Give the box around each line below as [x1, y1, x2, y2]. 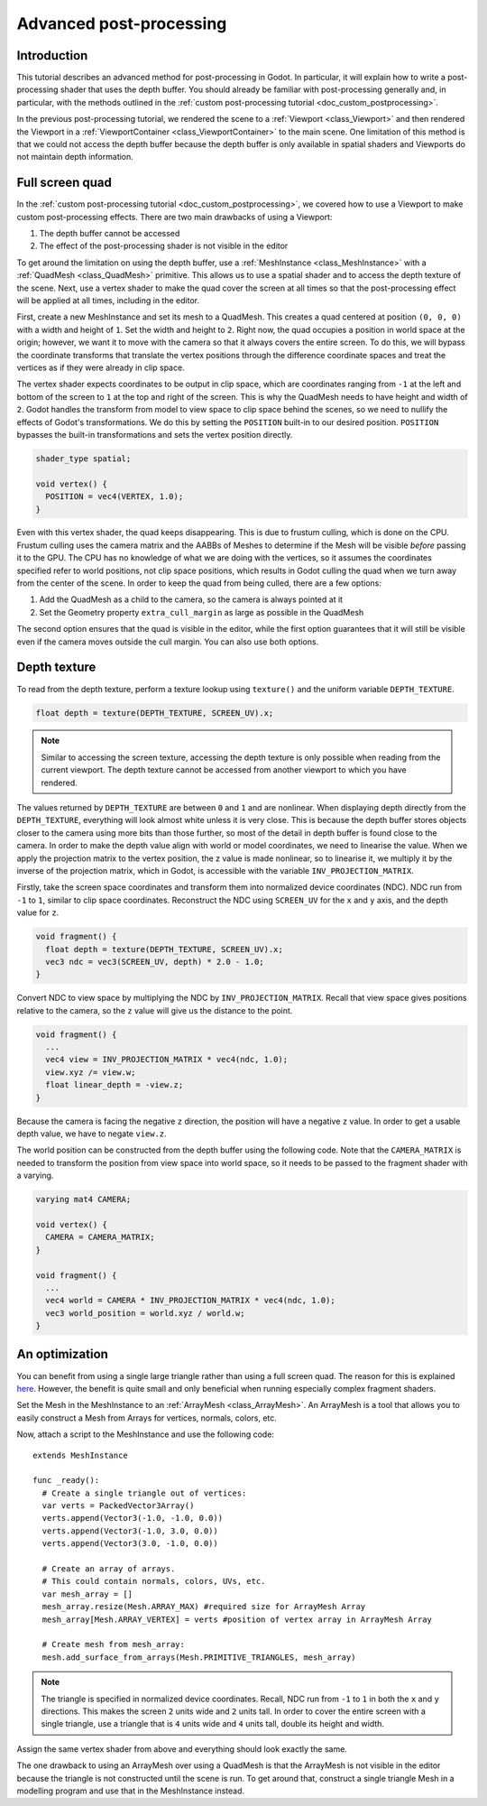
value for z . [16, 907, 60, 918]
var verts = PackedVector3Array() [41, 1501, 195, 1511]
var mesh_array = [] [41, 1588, 133, 1599]
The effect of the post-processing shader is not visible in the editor [39, 240, 289, 252]
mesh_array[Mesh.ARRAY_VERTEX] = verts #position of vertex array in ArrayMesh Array [41, 1614, 433, 1625]
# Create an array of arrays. [41, 1564, 176, 1574]
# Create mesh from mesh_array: [41, 1639, 185, 1650]
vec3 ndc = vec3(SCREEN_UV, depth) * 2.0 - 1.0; [45, 957, 265, 967]
